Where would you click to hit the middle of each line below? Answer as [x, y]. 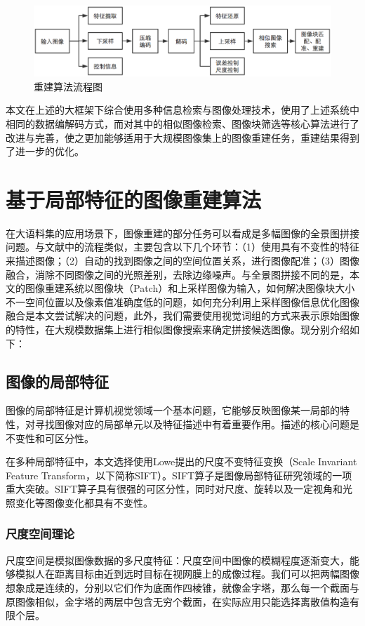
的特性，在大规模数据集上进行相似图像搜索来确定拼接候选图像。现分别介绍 [178, 329]
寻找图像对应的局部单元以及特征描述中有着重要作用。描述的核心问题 [192, 424]
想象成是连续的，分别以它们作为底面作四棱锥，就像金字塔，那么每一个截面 [178, 587]
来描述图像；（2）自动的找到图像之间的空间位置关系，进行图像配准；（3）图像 [182, 260]
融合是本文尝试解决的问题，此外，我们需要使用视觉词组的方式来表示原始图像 [182, 315]
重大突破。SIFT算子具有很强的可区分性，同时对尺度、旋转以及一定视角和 [174, 489]
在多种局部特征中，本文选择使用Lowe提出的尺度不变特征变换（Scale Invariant [181, 461]
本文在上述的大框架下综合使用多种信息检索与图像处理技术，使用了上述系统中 [182, 110]
